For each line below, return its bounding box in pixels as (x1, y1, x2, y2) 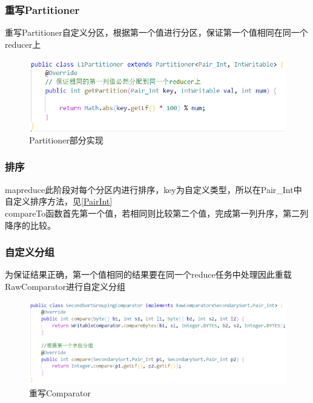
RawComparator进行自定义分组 (5, 280, 125, 292)
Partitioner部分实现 (29, 133, 104, 146)
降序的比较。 (5, 218, 56, 231)
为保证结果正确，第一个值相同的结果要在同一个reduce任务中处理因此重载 (5, 268, 292, 281)
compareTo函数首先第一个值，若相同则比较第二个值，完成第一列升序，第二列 (5, 206, 309, 219)
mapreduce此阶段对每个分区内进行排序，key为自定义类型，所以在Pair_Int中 (5, 183, 302, 195)
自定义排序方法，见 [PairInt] (5, 195, 113, 208)
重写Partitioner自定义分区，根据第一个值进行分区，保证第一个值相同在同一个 (5, 26, 308, 39)
